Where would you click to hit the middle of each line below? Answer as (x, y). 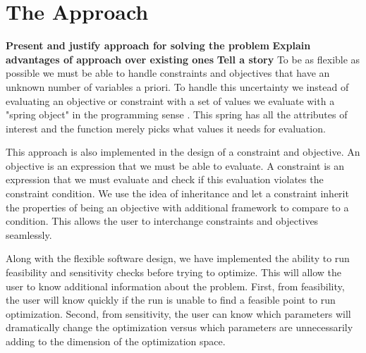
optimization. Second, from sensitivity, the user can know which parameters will (178, 313)
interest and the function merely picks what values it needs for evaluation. (166, 128)
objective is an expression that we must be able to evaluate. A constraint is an (175, 165)
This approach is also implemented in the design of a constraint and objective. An (183, 152)
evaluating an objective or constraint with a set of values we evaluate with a (170, 100)
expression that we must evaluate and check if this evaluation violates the (165, 179)
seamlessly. (29, 234)
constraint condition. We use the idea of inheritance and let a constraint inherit (177, 193)
